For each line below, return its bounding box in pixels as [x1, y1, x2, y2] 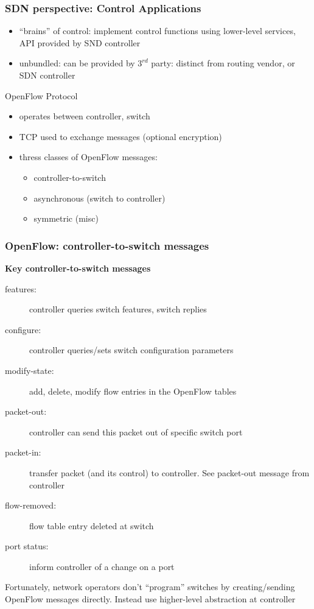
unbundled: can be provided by [19, 57, 135, 69]
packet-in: [5, 446, 41, 459]
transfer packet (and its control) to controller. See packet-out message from [29, 466, 310, 479]
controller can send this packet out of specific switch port [29, 425, 243, 438]
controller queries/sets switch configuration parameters [29, 343, 234, 356]
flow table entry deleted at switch [29, 519, 154, 532]
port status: [5, 540, 49, 552]
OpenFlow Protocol [5, 89, 78, 102]
